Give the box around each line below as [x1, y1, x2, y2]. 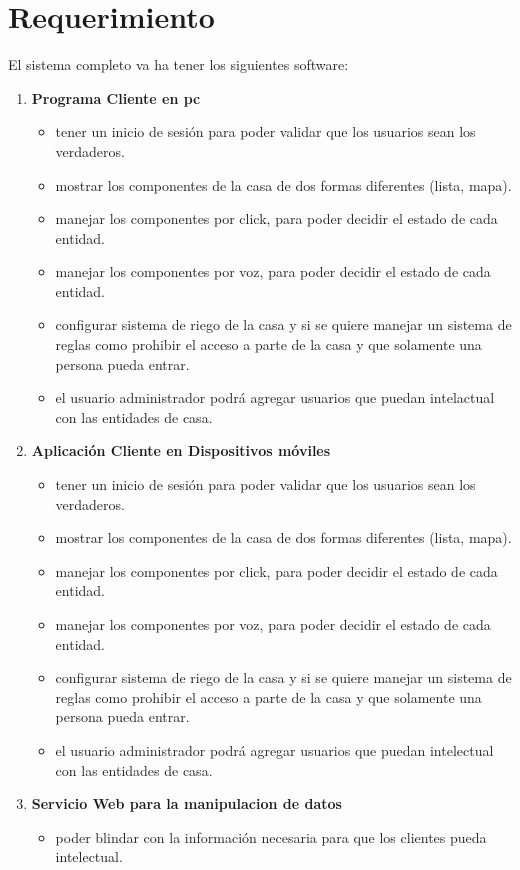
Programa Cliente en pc [31, 87, 201, 108]
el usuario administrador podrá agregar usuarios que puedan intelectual [55, 739, 494, 760]
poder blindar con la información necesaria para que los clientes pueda [55, 826, 487, 847]
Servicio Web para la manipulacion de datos [31, 793, 342, 814]
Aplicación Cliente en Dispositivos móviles [31, 440, 331, 461]
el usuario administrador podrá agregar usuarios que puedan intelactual [55, 387, 495, 408]
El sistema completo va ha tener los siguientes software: [8, 54, 349, 75]
